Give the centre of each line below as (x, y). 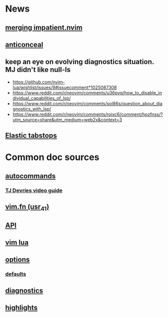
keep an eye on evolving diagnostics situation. (80, 62)
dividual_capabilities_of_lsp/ (42, 98)
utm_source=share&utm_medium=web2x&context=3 (67, 120)
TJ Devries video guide (34, 190)
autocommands (31, 176)
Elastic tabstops (31, 135)
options (18, 260)
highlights (21, 308)
